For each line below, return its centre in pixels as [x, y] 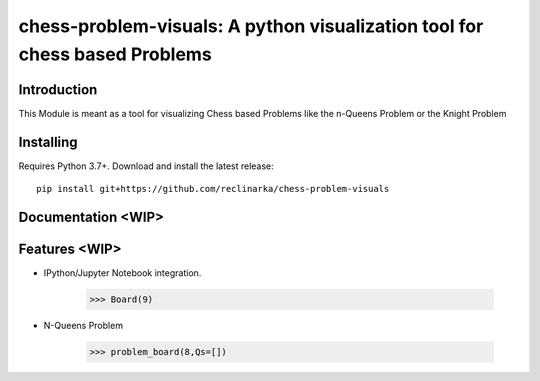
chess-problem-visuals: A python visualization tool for [251, 26]
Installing [48, 141]
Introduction [58, 89]
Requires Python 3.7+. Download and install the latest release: [146, 166]
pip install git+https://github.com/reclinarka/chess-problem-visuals [213, 189]
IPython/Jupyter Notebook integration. [122, 273]
